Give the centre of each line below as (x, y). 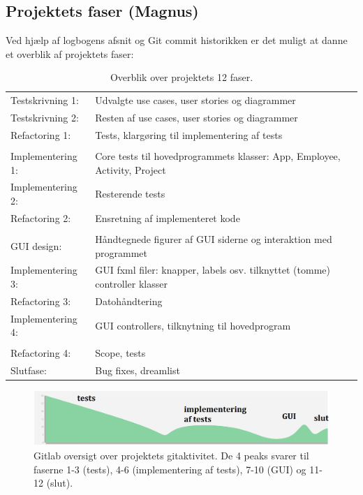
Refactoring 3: (41, 301)
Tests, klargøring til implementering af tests (189, 134)
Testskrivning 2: (45, 118)
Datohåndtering (129, 301)
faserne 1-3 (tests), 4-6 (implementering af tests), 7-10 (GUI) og (170, 469)
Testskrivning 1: (45, 100)
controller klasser (131, 284)
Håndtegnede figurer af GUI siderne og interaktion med (214, 238)
